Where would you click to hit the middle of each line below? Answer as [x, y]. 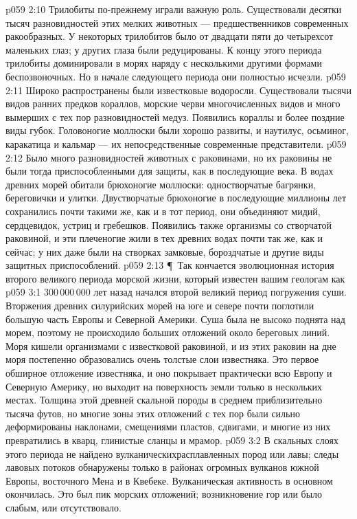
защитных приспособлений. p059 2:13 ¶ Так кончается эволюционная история [170, 265]
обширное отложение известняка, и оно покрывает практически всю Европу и [169, 373]
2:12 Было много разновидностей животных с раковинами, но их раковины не [169, 157]
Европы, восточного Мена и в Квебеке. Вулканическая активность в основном [169, 480]
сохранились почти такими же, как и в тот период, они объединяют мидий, [163, 211]
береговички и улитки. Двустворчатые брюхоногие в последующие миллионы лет [176, 198]
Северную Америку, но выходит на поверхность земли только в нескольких [164, 386]
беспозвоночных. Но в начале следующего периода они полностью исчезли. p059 [176, 76]
